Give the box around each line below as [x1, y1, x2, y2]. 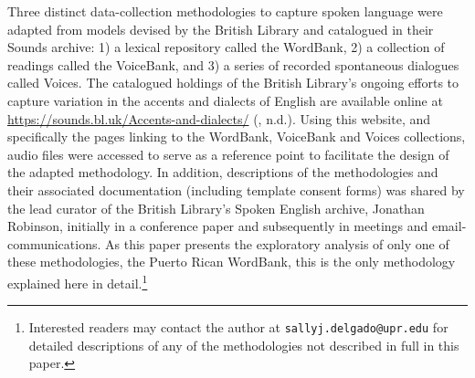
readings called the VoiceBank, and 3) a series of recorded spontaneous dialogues [7, 55, 459, 74]
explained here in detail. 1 [7, 270, 148, 292]
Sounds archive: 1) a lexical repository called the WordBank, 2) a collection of [7, 37, 445, 57]
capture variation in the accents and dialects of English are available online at [7, 90, 443, 110]
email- [431, 216, 467, 236]
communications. [7, 234, 101, 253]
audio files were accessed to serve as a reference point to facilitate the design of [7, 144, 449, 163]
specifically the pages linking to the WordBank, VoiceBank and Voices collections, [7, 127, 466, 146]
